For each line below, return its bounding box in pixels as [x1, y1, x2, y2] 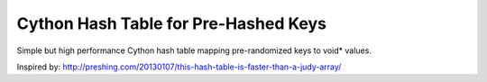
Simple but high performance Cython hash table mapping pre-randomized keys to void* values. [16, 45, 372, 56]
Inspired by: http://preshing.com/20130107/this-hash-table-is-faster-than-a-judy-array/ [16, 61, 342, 72]
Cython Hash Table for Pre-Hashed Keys [16, 14, 326, 33]
